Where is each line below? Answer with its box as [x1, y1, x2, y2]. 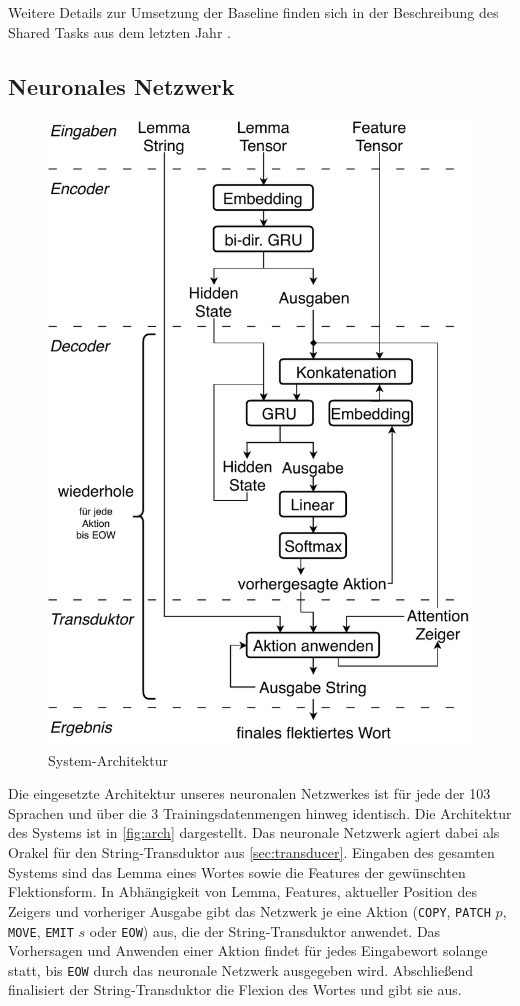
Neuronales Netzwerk [8, 70, 235, 101]
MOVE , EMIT [8, 920, 74, 941]
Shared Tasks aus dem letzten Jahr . [8, 21, 231, 42]
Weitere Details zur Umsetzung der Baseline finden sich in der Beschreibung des [8, 2, 499, 22]
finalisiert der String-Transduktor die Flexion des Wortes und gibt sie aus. [8, 979, 462, 1000]
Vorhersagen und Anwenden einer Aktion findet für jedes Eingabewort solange [8, 940, 488, 961]
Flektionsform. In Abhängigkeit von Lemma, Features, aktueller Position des [8, 881, 478, 902]
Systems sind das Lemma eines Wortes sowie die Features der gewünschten [8, 861, 466, 882]
